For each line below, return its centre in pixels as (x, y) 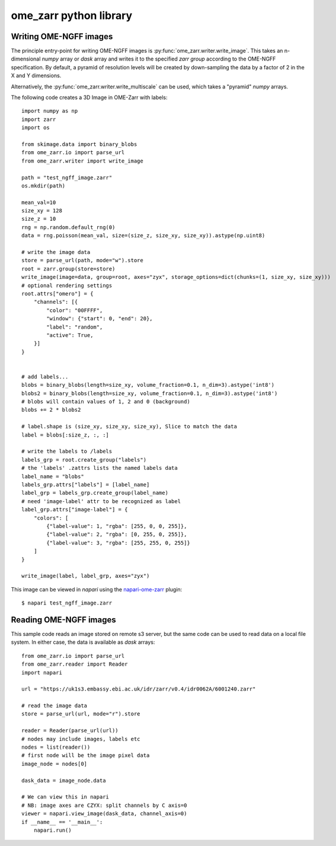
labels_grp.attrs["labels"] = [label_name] (86, 484)
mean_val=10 (39, 202)
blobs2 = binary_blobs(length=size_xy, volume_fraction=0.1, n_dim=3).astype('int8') (150, 393)
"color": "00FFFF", (75, 310)
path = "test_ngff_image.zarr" (67, 177)
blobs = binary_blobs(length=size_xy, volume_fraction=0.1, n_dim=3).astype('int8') (148, 385)
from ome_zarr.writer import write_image (82, 161)
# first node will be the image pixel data (86, 756)
